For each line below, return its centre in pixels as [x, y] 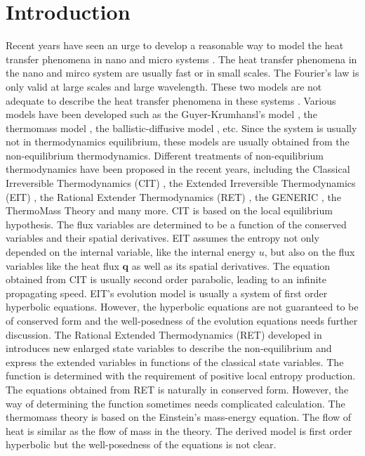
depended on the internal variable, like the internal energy [131, 252]
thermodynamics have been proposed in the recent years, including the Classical [178, 169]
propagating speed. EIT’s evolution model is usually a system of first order [167, 293]
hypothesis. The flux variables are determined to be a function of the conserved [176, 224]
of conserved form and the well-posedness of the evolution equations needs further [182, 320]
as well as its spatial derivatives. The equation [231, 265]
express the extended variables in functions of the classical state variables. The [175, 361]
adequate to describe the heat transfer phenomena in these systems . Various [171, 100]
